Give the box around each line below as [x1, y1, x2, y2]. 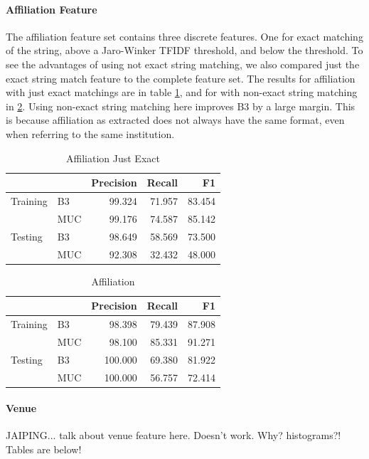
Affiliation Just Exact [66, 150, 160, 165]
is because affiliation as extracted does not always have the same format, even [6, 112, 345, 127]
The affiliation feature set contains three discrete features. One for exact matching [6, 28, 363, 43]
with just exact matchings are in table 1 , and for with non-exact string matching [6, 85, 358, 100]
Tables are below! [6, 442, 82, 457]
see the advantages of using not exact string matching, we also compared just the [6, 56, 360, 71]
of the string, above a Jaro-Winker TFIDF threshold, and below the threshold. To [6, 43, 363, 58]
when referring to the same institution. [6, 126, 175, 141]
